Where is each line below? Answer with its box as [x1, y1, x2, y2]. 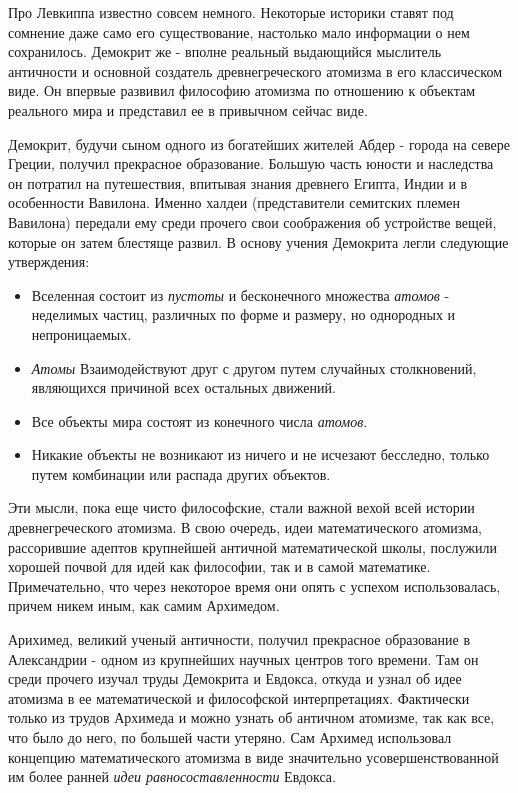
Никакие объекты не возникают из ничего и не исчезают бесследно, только [31, 444, 490, 465]
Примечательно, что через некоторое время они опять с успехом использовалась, [8, 575, 501, 596]
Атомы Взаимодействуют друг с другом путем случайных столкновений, [31, 357, 477, 378]
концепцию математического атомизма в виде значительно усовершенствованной [8, 746, 499, 767]
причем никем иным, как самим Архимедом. [8, 595, 280, 616]
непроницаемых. [31, 323, 132, 344]
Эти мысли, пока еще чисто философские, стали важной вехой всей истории [8, 497, 475, 518]
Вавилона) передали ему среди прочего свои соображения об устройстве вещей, [8, 211, 497, 232]
